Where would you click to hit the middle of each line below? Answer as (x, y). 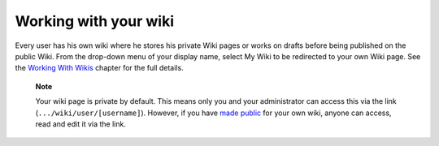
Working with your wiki (95, 21)
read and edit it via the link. (80, 124)
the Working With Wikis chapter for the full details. (99, 68)
